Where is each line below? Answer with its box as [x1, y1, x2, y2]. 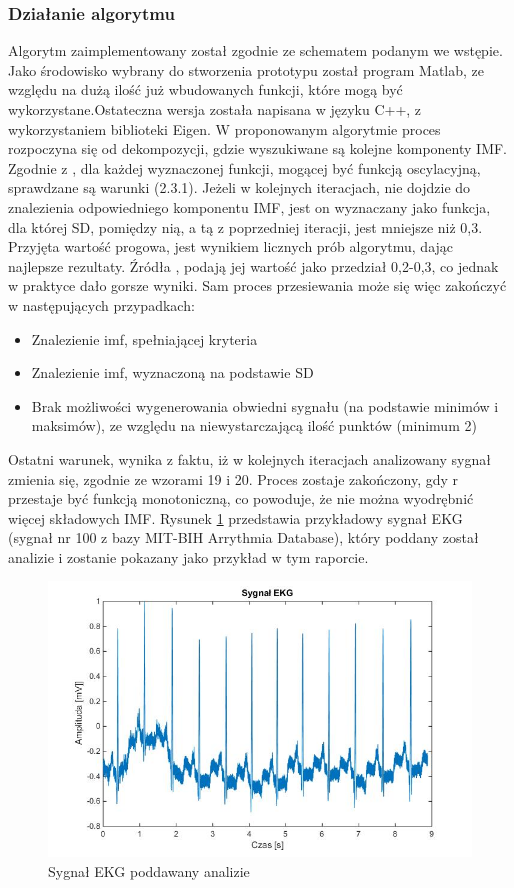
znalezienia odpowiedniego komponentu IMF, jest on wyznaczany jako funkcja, [8, 196, 491, 217]
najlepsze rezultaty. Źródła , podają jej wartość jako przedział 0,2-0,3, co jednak [8, 255, 499, 276]
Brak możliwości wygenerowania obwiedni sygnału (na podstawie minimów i [31, 395, 499, 416]
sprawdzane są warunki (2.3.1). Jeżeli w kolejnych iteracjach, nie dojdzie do [8, 177, 471, 198]
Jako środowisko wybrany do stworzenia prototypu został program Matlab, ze [8, 59, 484, 80]
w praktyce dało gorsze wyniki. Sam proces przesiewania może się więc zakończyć [8, 275, 507, 296]
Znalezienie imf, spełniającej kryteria [31, 328, 258, 349]
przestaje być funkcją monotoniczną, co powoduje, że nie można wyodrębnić [8, 488, 474, 509]
